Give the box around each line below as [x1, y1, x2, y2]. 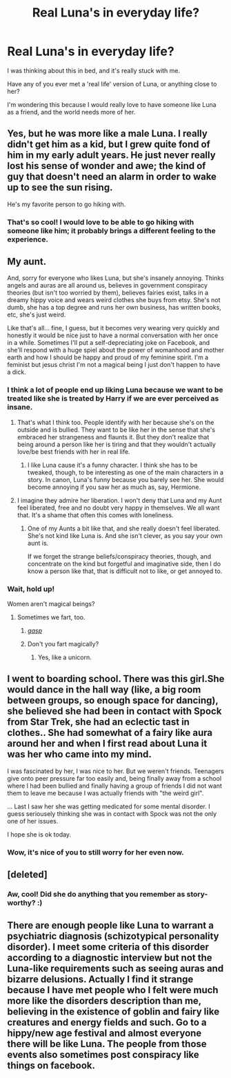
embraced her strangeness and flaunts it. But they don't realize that [17, 432, 210, 441]
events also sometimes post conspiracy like [7, 1048, 199, 1060]
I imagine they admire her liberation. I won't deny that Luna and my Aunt [17, 496, 222, 504]
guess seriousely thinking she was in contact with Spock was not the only [7, 809, 217, 818]
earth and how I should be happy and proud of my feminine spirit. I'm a [7, 353, 209, 361]
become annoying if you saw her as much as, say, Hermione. [27, 483, 201, 491]
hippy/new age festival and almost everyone [7, 1027, 202, 1039]
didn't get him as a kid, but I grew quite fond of [7, 139, 210, 150]
